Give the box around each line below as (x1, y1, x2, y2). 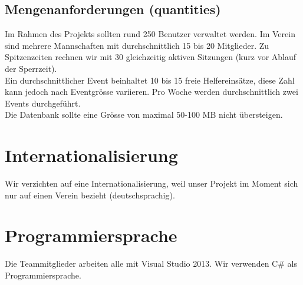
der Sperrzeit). (5, 62, 57, 74)
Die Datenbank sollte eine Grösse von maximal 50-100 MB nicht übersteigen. (5, 108, 283, 121)
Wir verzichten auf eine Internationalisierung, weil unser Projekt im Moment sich (5, 177, 298, 190)
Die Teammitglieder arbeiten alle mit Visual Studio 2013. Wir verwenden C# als (5, 257, 297, 270)
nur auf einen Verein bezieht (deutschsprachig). (5, 188, 175, 201)
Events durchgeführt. (5, 97, 81, 109)
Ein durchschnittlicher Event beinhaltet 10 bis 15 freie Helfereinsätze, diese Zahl (5, 74, 295, 86)
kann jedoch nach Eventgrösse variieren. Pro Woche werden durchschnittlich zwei (5, 85, 298, 98)
